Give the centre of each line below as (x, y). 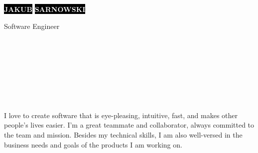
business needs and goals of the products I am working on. (93, 144)
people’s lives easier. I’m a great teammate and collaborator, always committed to (129, 125)
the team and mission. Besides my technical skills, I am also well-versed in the (123, 134)
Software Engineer (32, 26)
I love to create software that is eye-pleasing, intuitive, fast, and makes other (121, 115)
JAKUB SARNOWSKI (45, 9)
